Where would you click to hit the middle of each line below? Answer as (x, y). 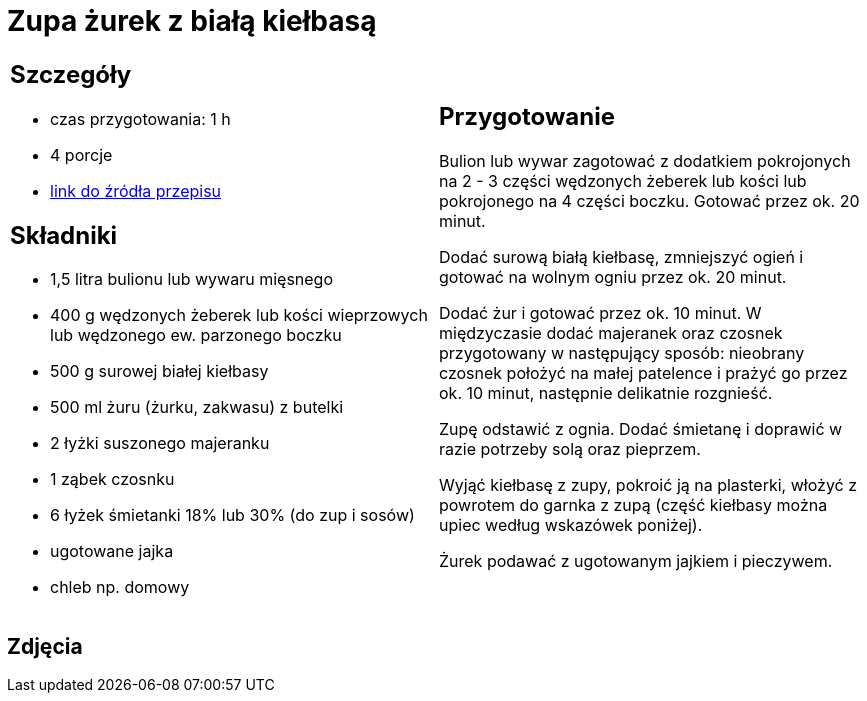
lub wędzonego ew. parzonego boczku (196, 335)
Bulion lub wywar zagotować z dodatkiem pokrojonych (645, 161)
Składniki (64, 235)
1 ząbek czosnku (112, 479)
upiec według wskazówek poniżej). (571, 525)
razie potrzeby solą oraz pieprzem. (570, 449)
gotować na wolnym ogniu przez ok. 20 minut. (613, 277)
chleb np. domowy (120, 587)
